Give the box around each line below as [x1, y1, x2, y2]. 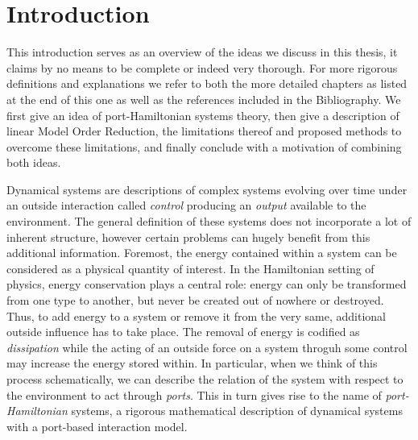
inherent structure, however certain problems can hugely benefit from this [6, 228, 370, 245]
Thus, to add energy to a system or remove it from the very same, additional [6, 307, 387, 324]
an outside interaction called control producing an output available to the [6, 197, 366, 214]
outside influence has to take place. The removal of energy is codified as [6, 323, 360, 340]
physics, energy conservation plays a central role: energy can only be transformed [6, 276, 407, 293]
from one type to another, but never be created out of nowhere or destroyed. [6, 292, 384, 309]
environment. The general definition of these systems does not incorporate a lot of [6, 213, 412, 230]
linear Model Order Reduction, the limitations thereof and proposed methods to [6, 122, 402, 139]
